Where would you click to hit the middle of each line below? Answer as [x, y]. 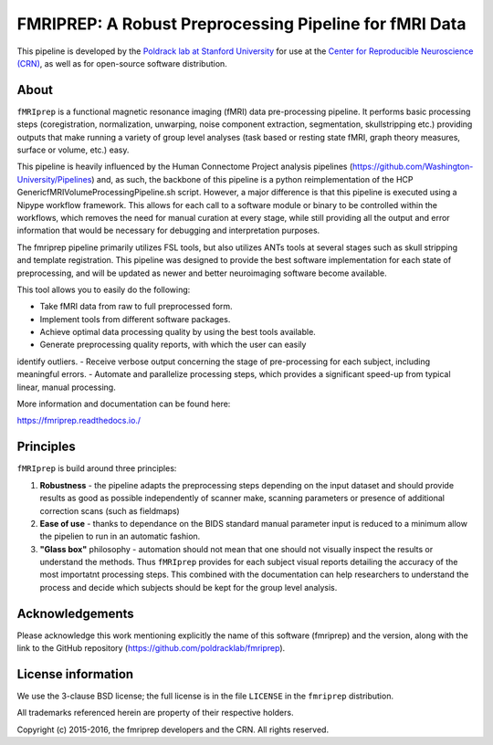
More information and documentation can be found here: [124, 404]
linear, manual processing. [66, 387]
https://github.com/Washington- [413, 167]
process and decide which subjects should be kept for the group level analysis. [189, 587]
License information [75, 674]
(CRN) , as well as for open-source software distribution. [122, 63]
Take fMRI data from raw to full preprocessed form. [136, 307]
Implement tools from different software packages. [135, 319]
